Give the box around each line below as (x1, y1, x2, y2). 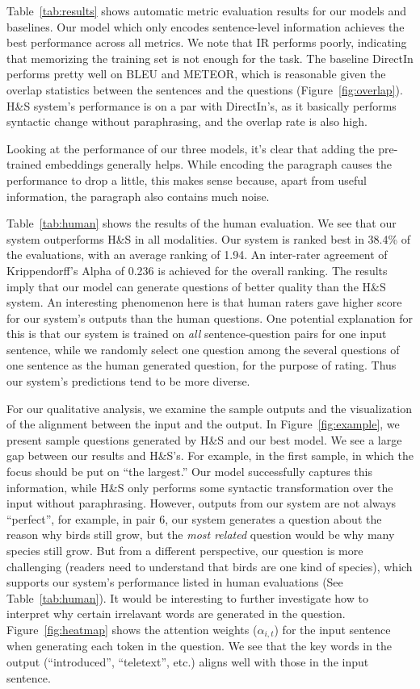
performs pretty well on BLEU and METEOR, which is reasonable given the (6, 65, 386, 82)
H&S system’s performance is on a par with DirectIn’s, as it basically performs (6, 97, 397, 114)
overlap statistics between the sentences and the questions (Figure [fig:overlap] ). (6, 81, 403, 98)
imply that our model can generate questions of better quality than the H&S (6, 278, 386, 294)
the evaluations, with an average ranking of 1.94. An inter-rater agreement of (6, 246, 388, 263)
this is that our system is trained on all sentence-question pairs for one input (6, 325, 387, 342)
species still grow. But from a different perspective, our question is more (6, 542, 363, 558)
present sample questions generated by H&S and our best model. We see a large (6, 431, 402, 448)
